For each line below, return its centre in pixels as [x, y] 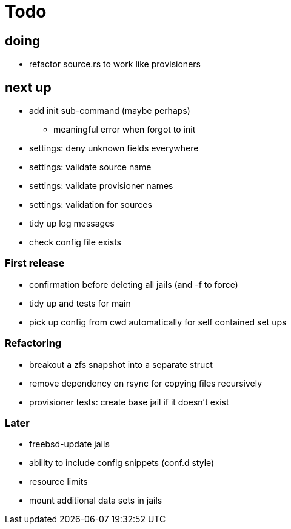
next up [28, 87]
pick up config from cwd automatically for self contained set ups [158, 322]
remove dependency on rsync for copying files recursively [146, 383]
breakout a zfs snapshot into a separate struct [121, 364]
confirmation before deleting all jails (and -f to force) [134, 284]
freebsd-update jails [69, 444]
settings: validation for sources [91, 205]
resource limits [59, 482]
